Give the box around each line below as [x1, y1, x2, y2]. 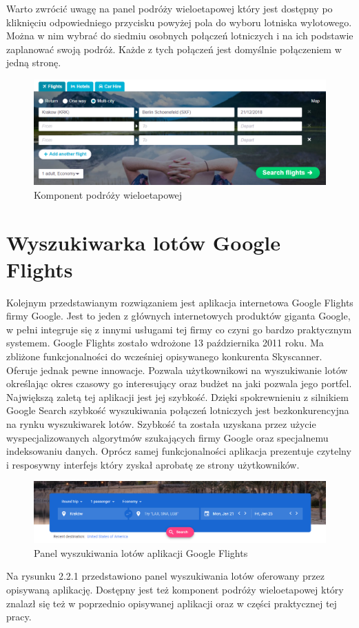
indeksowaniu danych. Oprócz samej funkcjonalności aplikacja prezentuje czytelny [6, 444, 351, 458]
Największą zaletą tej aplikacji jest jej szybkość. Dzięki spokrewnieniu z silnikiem [6, 389, 349, 404]
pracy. [6, 609, 32, 624]
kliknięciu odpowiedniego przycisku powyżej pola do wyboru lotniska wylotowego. [6, 14, 352, 29]
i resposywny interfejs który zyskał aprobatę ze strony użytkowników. [6, 457, 300, 471]
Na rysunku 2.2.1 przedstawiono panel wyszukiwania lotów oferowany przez [6, 569, 325, 583]
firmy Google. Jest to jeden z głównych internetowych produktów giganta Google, [6, 308, 351, 323]
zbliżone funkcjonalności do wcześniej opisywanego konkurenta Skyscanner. [6, 349, 322, 364]
